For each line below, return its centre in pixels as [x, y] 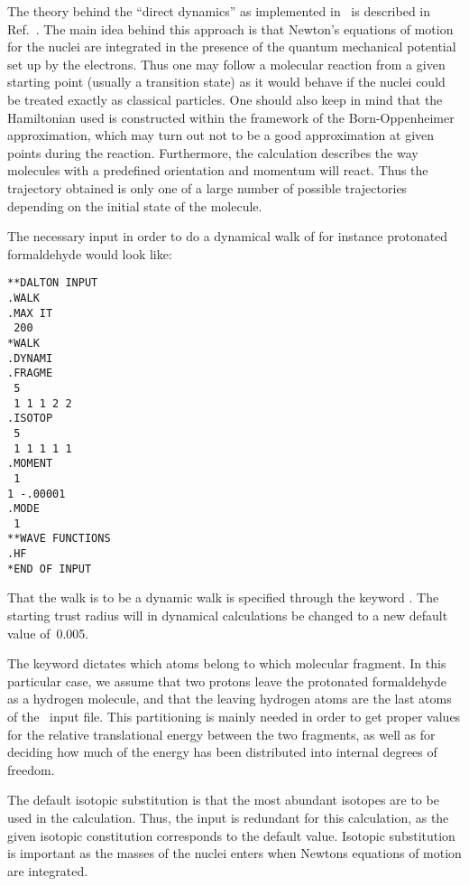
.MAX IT [30, 313]
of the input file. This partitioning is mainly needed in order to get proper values [234, 716]
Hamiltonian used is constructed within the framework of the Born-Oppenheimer [231, 117]
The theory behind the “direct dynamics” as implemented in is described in [219, 11]
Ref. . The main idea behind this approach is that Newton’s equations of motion [230, 28]
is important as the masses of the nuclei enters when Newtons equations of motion [234, 853]
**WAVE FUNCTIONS [59, 539]
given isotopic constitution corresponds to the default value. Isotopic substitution [231, 835]
